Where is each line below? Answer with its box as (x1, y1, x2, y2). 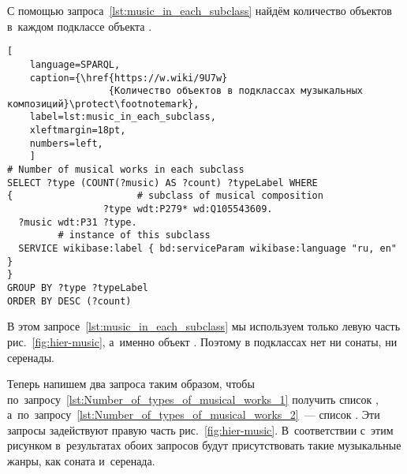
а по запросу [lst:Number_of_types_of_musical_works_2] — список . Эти (7, 406, 380, 423)
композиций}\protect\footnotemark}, (7, 98, 200, 110)
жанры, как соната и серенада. (7, 453, 155, 469)
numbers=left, (29, 137, 103, 149)
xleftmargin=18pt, (29, 125, 126, 136)
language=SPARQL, (29, 58, 121, 70)
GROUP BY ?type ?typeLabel (7, 282, 148, 293)
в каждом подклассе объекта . (7, 17, 152, 34)
